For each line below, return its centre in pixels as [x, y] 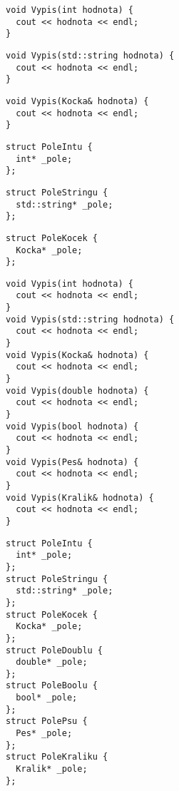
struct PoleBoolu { [52, 686]
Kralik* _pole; [52, 769]
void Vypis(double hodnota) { [77, 391]
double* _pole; [52, 662]
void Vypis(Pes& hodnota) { [72, 462]
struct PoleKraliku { [57, 757]
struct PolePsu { [47, 721]
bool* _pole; [47, 698]
